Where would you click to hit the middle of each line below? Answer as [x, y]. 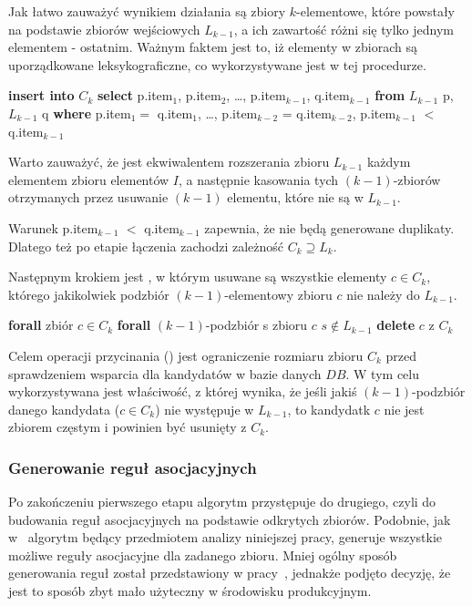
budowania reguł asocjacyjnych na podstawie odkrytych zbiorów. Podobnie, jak [230, 519]
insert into [41, 95]
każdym [389, 162]
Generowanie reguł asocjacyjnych [133, 467]
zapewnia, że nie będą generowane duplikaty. [329, 227]
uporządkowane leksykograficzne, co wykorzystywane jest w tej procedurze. [217, 64]
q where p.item [87, 113]
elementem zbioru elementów [89, 179]
